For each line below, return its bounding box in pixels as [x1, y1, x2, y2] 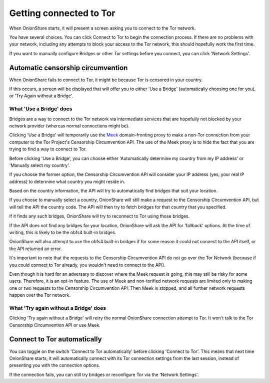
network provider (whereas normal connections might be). [9, 123, 129, 129]
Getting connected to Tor [9, 8, 115, 19]
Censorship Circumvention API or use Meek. [9, 322, 101, 328]
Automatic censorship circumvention [9, 63, 128, 72]
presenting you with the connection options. [9, 362, 100, 368]
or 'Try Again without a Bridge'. [9, 93, 73, 99]
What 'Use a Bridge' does [9, 105, 72, 112]
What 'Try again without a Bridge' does [9, 304, 106, 311]
